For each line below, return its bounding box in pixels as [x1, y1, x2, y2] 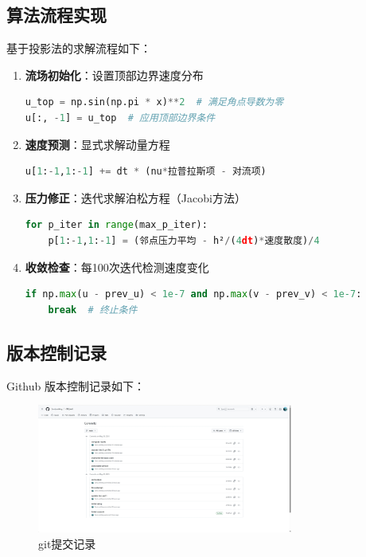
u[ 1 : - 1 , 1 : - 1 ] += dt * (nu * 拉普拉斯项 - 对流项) [25, 166, 267, 178]
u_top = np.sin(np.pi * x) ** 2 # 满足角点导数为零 [25, 96, 284, 108]
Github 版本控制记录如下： [6, 377, 145, 394]
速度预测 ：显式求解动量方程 [25, 135, 170, 152]
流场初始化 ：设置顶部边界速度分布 [25, 66, 204, 83]
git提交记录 [38, 535, 96, 551]
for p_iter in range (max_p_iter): [25, 219, 208, 231]
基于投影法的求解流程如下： [6, 40, 151, 57]
